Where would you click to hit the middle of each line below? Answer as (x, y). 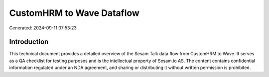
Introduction (29, 42)
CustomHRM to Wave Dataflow (74, 13)
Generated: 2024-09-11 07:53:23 (43, 28)
